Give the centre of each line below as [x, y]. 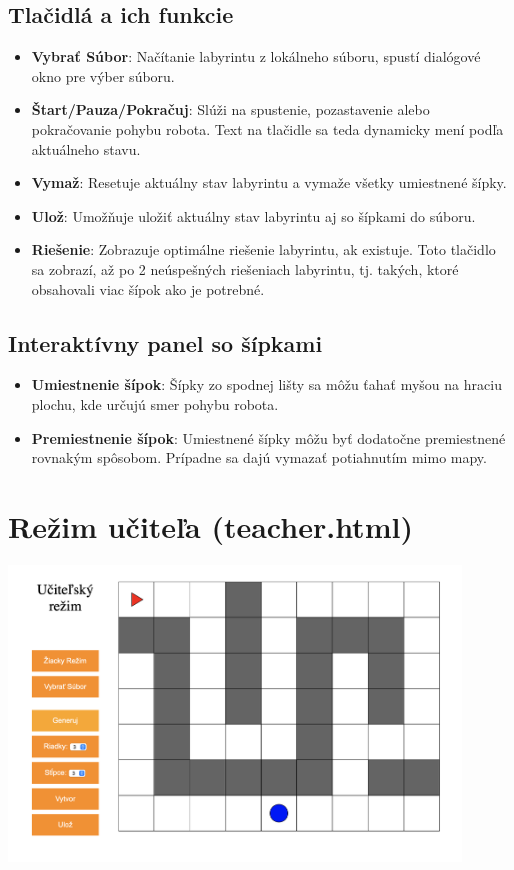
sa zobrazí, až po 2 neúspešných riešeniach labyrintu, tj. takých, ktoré [245, 268]
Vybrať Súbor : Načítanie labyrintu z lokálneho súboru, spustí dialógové [256, 56]
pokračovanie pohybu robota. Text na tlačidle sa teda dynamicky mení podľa [267, 128]
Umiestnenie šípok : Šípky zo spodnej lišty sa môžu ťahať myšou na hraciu [266, 384]
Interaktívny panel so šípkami [165, 342]
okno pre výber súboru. [103, 75]
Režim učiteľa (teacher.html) [210, 525]
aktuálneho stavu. [86, 148]
